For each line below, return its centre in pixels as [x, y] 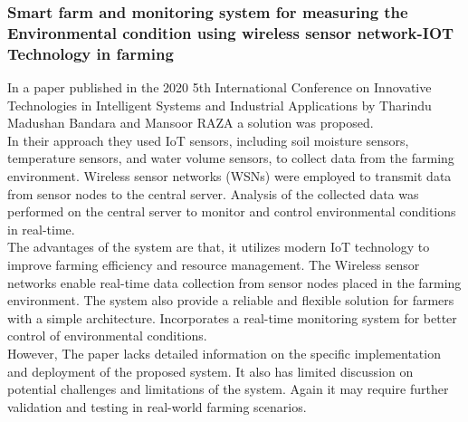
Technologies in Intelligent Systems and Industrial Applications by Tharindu [220, 105]
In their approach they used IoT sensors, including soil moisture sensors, [208, 140]
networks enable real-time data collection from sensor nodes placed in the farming [234, 282]
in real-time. [41, 229]
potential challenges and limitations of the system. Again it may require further [228, 389]
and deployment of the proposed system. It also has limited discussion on [210, 371]
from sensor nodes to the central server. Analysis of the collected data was [213, 193]
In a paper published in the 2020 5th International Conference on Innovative [220, 87]
